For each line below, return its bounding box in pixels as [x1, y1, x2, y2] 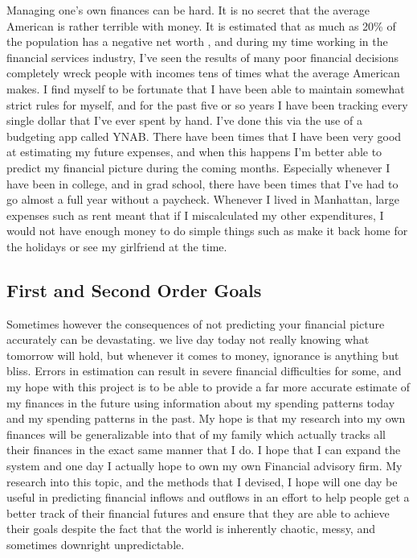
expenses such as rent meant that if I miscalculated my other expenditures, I [6, 206, 384, 223]
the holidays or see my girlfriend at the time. [6, 238, 227, 254]
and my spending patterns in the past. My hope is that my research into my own [6, 410, 406, 427]
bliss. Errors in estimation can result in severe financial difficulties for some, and [6, 362, 402, 379]
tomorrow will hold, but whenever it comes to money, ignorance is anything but [6, 346, 399, 363]
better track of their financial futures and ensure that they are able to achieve [6, 504, 390, 521]
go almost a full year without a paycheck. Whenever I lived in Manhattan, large [6, 191, 400, 208]
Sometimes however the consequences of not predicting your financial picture [6, 315, 385, 332]
